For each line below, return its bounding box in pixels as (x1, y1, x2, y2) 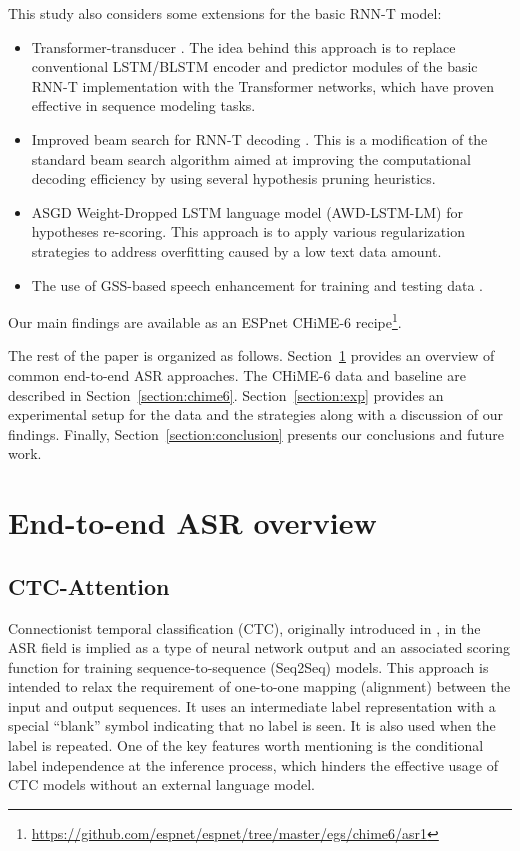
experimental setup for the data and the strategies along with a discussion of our (8, 404, 503, 425)
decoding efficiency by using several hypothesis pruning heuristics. (31, 168, 436, 189)
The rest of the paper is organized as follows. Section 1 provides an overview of (8, 345, 495, 366)
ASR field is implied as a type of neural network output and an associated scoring (8, 637, 510, 658)
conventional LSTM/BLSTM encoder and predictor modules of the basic (31, 56, 478, 77)
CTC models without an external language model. (8, 774, 315, 795)
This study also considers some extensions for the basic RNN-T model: (8, 3, 442, 23)
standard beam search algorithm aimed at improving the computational (31, 148, 471, 169)
